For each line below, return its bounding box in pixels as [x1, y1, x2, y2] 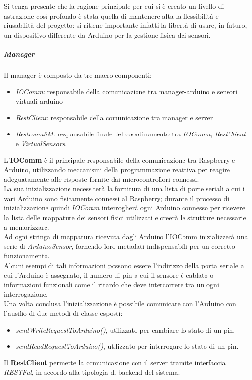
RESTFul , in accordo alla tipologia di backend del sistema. [4, 367, 180, 377]
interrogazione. [4, 289, 48, 299]
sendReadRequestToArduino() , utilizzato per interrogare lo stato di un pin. [15, 341, 239, 351]
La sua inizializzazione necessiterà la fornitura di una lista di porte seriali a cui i [4, 183, 245, 194]
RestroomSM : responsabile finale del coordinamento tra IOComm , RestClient [15, 129, 246, 139]
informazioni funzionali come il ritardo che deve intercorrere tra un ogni [4, 279, 219, 290]
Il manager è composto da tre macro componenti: [4, 69, 152, 80]
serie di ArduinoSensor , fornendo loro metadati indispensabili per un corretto [4, 241, 235, 251]
